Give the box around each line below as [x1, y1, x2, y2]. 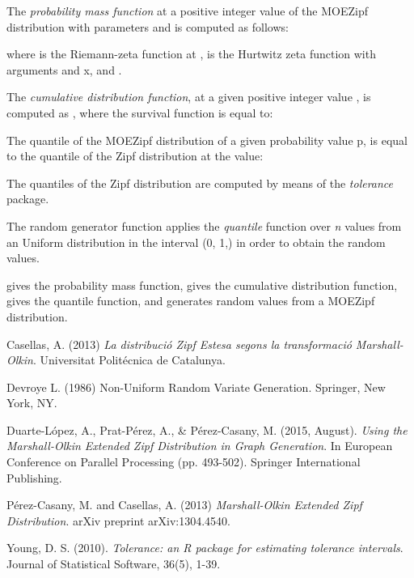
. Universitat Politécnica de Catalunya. [32, 351, 226, 368]
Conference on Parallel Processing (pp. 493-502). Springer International [6, 453, 361, 470]
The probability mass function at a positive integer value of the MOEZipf [6, 2, 368, 19]
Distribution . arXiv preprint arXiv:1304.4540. [6, 512, 230, 529]
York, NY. [6, 394, 57, 411]
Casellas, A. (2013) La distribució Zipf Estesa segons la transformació [6, 335, 352, 352]
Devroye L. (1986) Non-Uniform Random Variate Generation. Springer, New [6, 378, 386, 395]
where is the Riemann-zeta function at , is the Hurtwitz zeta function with [6, 45, 376, 62]
